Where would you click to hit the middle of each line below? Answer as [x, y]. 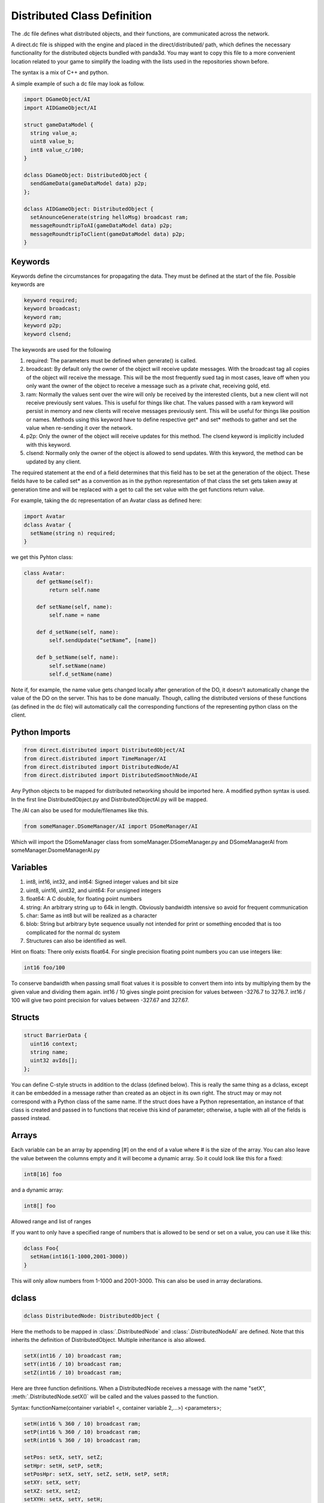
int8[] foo [40, 1206]
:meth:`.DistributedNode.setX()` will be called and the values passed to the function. [115, 1397]
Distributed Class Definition [82, 16]
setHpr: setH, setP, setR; [63, 1466]
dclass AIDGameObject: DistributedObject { [89, 209]
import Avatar [44, 516]
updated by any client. [54, 461]
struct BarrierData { [55, 1035]
